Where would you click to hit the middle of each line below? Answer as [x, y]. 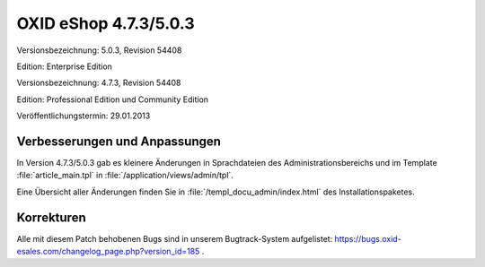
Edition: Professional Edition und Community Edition [113, 99]
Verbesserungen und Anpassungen [119, 141]
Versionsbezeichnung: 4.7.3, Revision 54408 [99, 83]
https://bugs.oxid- [368, 238]
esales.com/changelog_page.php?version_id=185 [108, 252]
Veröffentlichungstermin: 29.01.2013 [84, 116]
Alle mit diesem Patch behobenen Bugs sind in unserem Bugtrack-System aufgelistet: [175, 238]
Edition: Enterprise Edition [64, 66]
